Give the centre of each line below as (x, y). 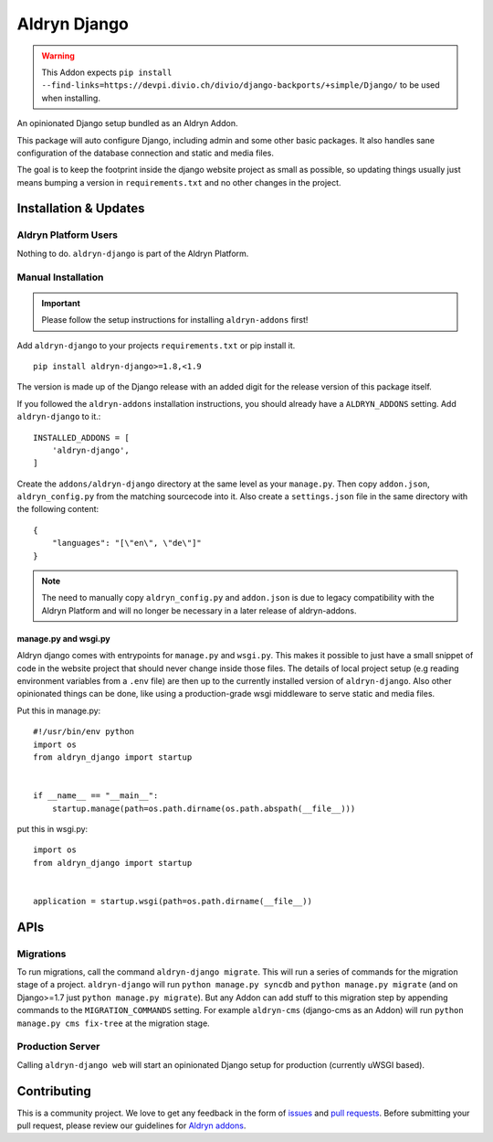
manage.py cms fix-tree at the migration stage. (113, 1023)
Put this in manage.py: (59, 710)
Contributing (54, 1091)
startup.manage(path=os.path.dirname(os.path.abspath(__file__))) (204, 808)
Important (61, 303)
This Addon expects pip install (107, 72)
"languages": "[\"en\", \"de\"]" (127, 543)
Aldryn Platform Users (68, 235)
